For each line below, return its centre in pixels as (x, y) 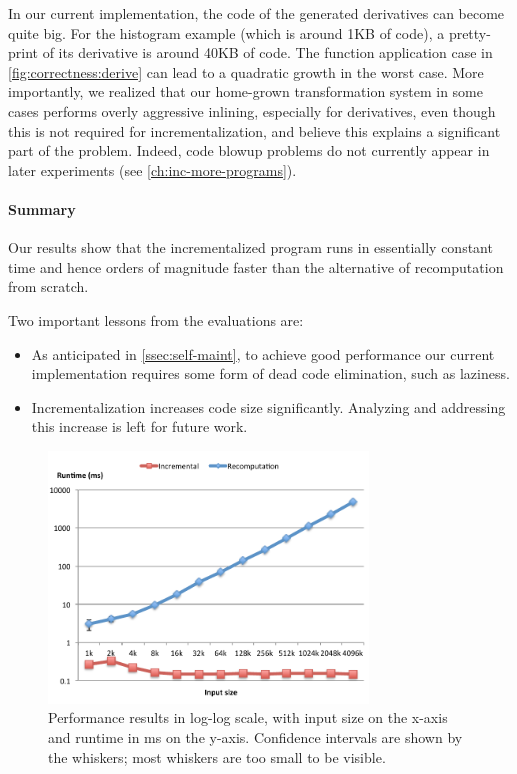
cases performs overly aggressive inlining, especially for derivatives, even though (252, 110)
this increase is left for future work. (139, 426)
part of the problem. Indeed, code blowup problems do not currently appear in (249, 150)
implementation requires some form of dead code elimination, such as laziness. (270, 373)
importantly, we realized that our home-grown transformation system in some (245, 91)
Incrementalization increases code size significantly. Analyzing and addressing (268, 406)
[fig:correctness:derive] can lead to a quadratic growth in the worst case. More (246, 71)
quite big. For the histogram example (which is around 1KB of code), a (226, 32)
